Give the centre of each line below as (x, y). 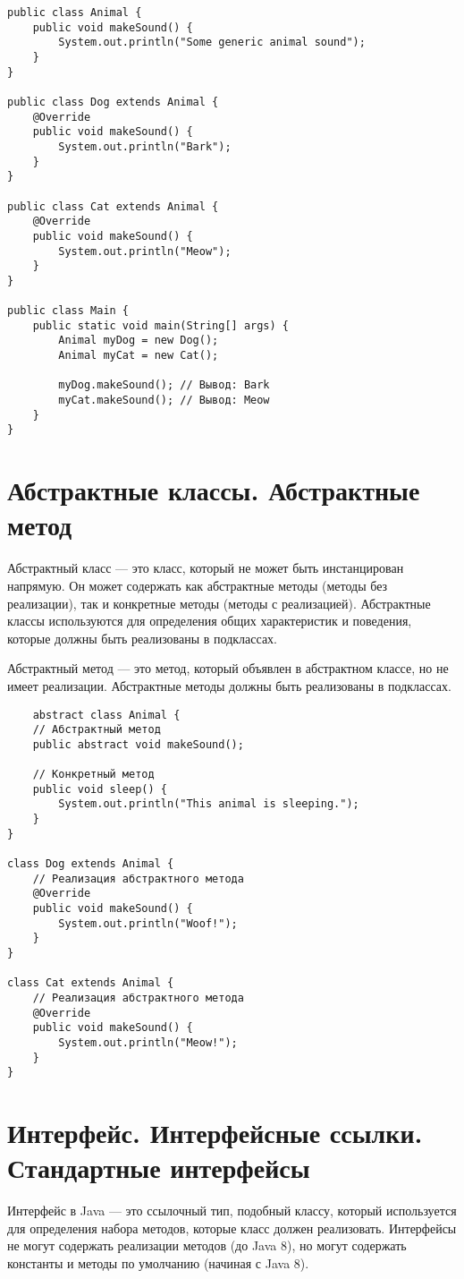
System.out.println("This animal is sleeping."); (209, 804)
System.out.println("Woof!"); (148, 923)
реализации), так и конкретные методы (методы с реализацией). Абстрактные (219, 603)
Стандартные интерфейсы (159, 1168)
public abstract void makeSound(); (138, 744)
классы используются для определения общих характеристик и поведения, (210, 621)
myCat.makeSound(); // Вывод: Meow (164, 401)
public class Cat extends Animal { (113, 206)
